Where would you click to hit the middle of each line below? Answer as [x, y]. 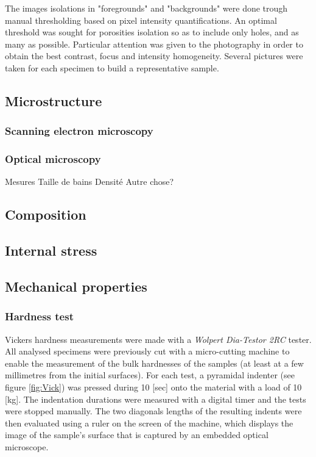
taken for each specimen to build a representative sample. [112, 67]
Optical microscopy [53, 159]
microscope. [27, 446]
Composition [46, 214]
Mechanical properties [76, 286]
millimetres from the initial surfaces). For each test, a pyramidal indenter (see [150, 375]
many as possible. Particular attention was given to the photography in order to [154, 44]
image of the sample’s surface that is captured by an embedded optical [137, 435]
